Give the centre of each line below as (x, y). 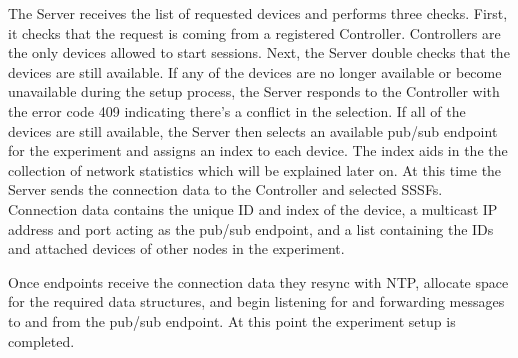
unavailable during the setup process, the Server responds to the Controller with (254, 91)
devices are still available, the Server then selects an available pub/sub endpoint (253, 130)
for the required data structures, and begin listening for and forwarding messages (256, 301)
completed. (41, 340)
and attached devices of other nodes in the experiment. (176, 248)
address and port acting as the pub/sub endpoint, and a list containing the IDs (251, 228)
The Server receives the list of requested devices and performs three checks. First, (258, 13)
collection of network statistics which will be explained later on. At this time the (255, 169)
